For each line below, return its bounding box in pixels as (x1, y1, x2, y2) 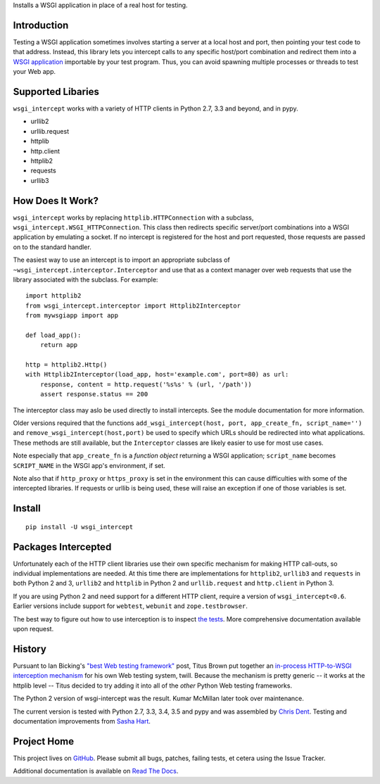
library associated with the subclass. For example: (13, 275, 158, 284)
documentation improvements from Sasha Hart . (13, 716, 151, 725)
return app (39, 341, 78, 349)
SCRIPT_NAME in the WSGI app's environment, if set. (13, 461, 165, 469)
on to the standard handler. (13, 243, 91, 251)
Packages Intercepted (13, 540, 112, 552)
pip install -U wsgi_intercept (25, 523, 134, 531)
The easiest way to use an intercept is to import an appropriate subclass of (13, 255, 230, 264)
